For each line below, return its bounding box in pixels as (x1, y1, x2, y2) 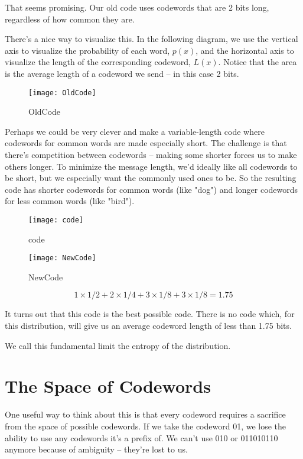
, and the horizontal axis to (196, 44, 294, 56)
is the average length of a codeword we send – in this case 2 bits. (5, 67, 239, 79)
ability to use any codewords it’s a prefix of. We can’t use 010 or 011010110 (5, 431, 278, 444)
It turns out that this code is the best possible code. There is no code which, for (5, 308, 295, 320)
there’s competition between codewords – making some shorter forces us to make (5, 148, 297, 160)
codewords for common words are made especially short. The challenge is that (5, 137, 287, 149)
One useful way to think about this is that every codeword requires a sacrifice (5, 408, 286, 421)
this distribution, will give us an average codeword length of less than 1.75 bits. (5, 319, 292, 332)
